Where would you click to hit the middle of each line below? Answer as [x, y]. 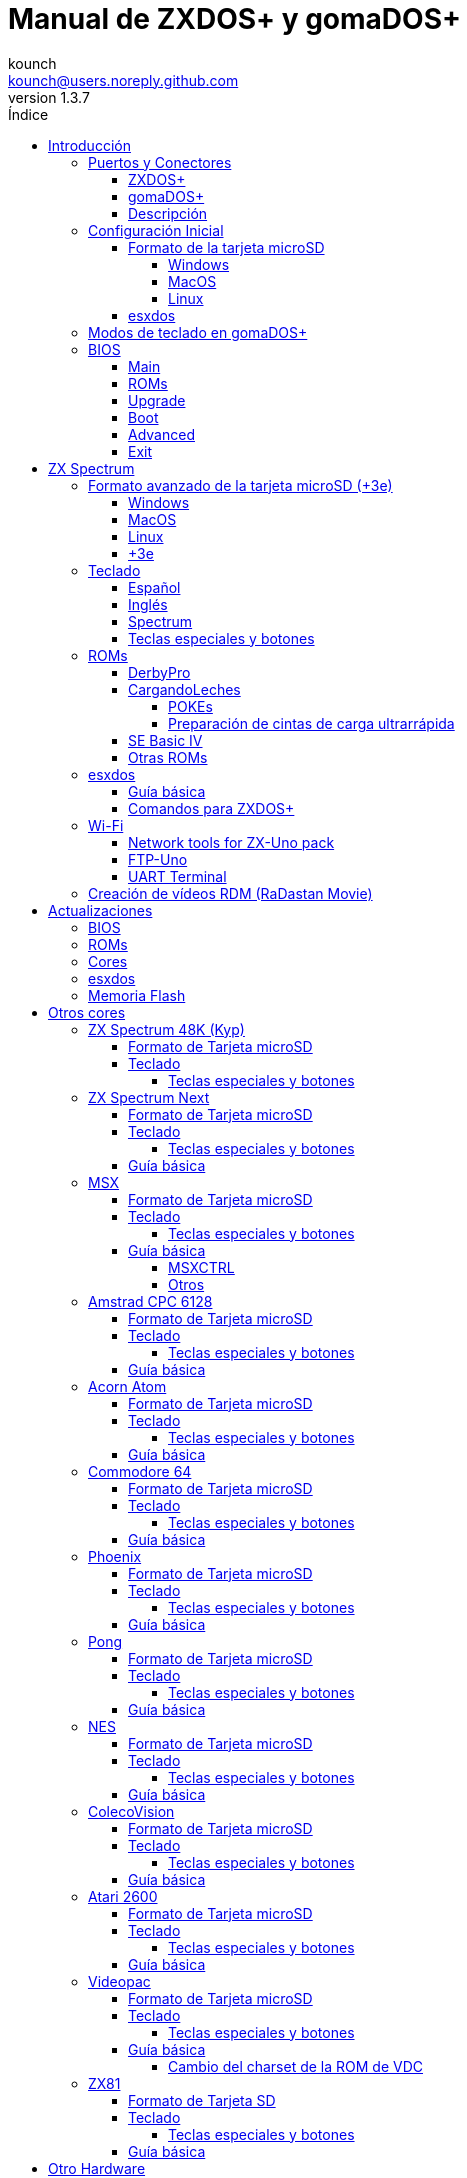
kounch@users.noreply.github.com [123, 80]
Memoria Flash [137, 995]
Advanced [161, 434]
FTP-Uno [158, 859]
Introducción [89, 145]
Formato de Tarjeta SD [202, 2100]
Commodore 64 [140, 1471]
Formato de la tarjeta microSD [226, 247]
